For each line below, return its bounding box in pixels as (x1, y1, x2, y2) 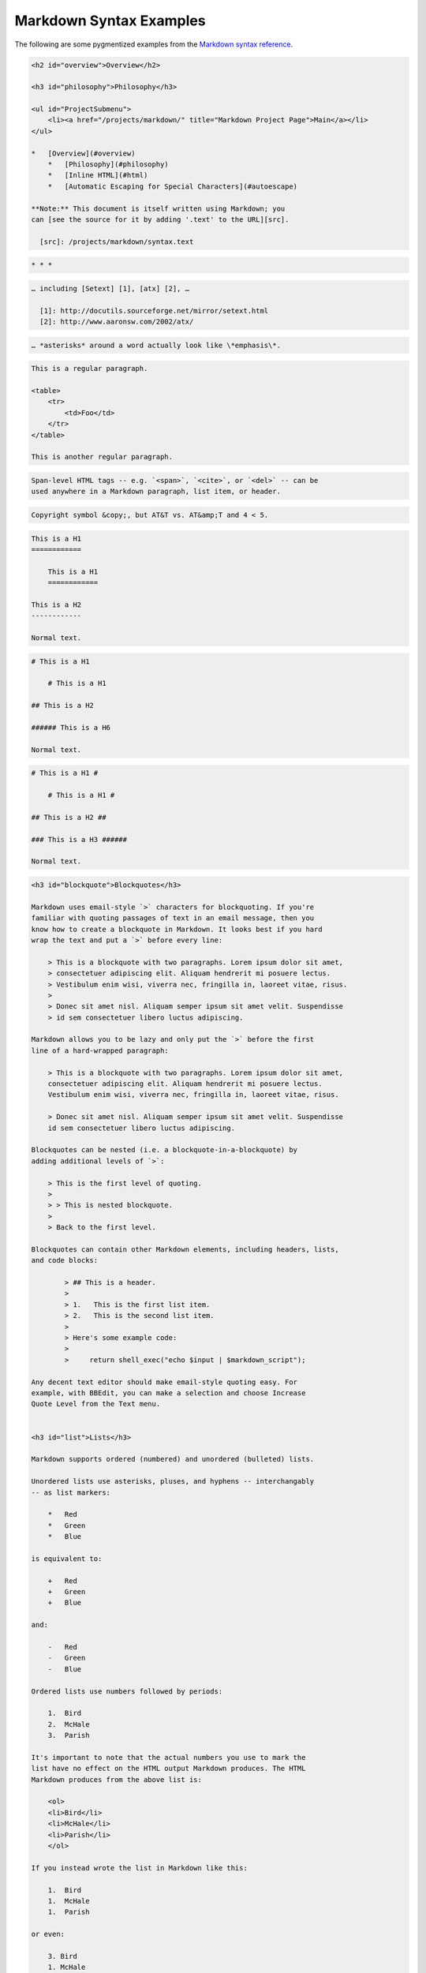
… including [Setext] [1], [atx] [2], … (31, 284, 189, 293)
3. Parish (47, 1731, 90, 1740)
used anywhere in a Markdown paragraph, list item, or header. (31, 487, 282, 496)
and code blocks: (31, 1256, 99, 1265)
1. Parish (47, 1907, 90, 1917)
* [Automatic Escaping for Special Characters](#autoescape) (47, 182, 298, 191)
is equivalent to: (31, 1554, 103, 1563)
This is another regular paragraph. (31, 452, 174, 462)
